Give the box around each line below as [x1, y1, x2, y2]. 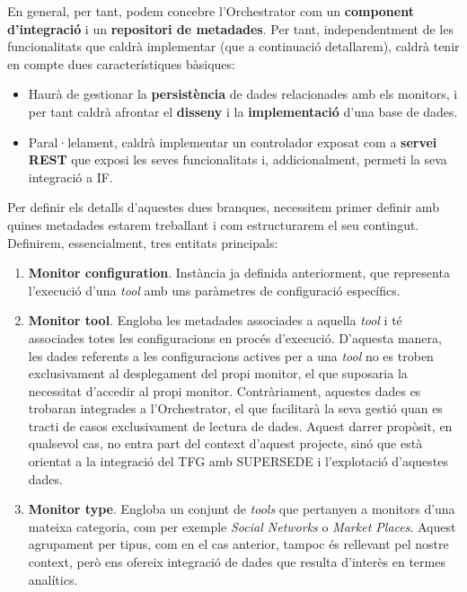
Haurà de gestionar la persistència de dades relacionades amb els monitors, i [28, 84, 458, 103]
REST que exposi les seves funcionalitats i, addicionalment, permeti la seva [28, 150, 447, 169]
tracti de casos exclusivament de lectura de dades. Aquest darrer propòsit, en [28, 416, 453, 435]
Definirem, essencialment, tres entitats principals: [7, 233, 278, 252]
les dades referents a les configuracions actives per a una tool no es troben [28, 346, 434, 365]
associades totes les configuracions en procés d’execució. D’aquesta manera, [28, 328, 442, 347]
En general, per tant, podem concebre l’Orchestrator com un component [7, 2, 414, 20]
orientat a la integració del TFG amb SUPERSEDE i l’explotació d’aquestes [28, 452, 449, 471]
